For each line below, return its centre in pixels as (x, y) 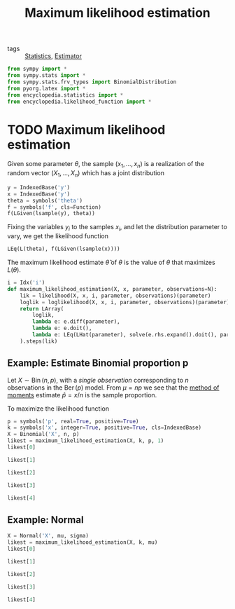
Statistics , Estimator (54, 56)
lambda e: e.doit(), (62, 328)
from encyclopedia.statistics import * (65, 95)
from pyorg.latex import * (47, 88)
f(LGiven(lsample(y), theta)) (51, 214)
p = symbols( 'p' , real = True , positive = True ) (73, 421)
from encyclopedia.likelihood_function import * (79, 102)
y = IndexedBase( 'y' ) (39, 187)
